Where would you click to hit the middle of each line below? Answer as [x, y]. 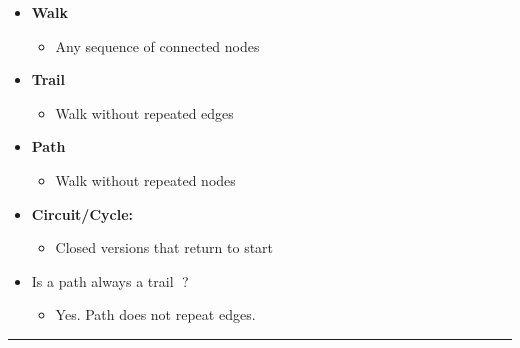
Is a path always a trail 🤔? [110, 280]
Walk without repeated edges [144, 112]
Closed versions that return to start [164, 247]
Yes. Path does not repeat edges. [155, 314]
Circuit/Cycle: [82, 213]
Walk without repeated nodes [145, 179]
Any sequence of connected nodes [157, 45]
